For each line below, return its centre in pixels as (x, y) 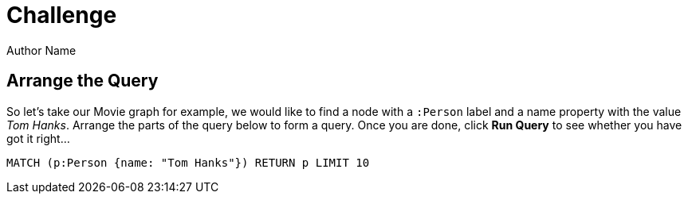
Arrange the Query (83, 81)
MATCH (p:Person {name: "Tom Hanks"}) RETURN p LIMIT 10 (188, 162)
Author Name (41, 50)
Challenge (62, 15)
